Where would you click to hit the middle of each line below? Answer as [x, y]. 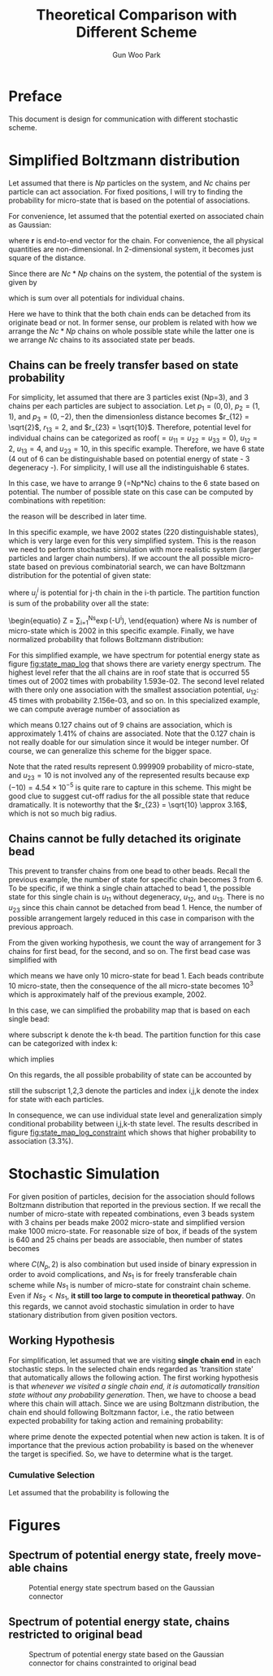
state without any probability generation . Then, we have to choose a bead [132, 1394]
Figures [35, 1526]
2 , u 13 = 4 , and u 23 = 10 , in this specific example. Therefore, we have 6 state [136, 449]
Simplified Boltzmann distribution [124, 160]
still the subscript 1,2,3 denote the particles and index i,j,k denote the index [134, 1090]
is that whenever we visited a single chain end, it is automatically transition [134, 1386]
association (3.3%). [41, 1140]
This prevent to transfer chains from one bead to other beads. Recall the [129, 871]
